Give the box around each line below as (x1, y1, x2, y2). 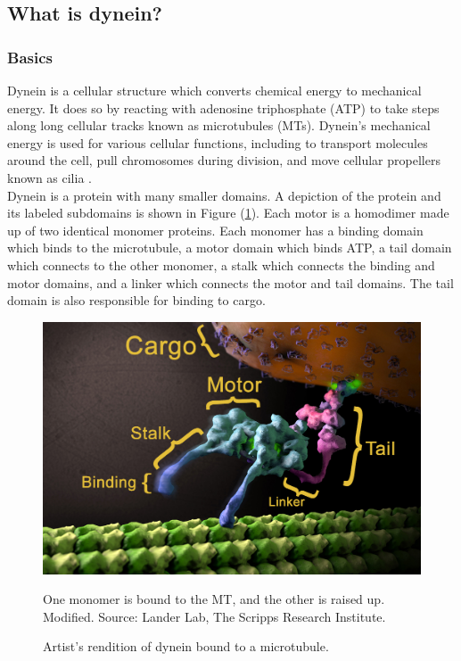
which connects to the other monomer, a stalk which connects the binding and (7, 255, 435, 274)
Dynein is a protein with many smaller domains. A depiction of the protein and (7, 186, 441, 204)
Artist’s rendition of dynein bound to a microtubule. (43, 637, 329, 656)
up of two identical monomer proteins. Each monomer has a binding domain (7, 220, 424, 239)
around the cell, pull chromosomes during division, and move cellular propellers (7, 151, 440, 169)
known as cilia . (7, 168, 92, 186)
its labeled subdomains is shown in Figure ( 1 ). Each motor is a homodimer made (7, 203, 449, 222)
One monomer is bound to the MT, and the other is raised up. (43, 590, 385, 608)
